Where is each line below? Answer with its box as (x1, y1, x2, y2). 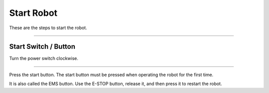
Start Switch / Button (9, 43, 76, 51)
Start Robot (9, 7, 58, 18)
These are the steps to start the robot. (9, 25, 87, 31)
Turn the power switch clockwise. (9, 55, 79, 61)
